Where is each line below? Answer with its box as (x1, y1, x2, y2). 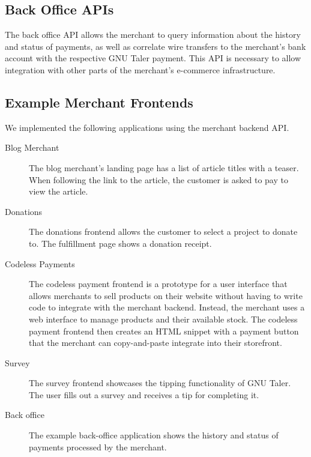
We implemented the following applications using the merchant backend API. (5, 121, 289, 133)
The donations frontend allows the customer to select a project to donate (29, 225, 298, 238)
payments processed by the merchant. (29, 440, 167, 453)
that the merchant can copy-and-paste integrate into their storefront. (29, 336, 282, 349)
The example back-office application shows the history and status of (29, 429, 279, 441)
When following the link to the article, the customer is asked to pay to (29, 173, 288, 186)
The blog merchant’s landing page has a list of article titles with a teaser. (29, 161, 299, 174)
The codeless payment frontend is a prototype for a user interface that (29, 277, 288, 290)
